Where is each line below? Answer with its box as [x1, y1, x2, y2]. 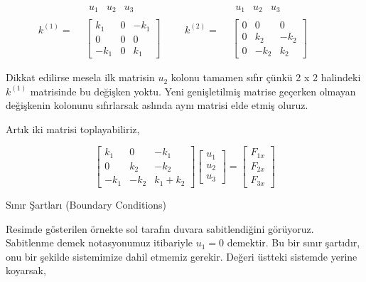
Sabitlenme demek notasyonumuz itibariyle [6, 235, 193, 250]
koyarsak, [6, 263, 46, 278]
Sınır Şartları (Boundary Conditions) [6, 197, 167, 211]
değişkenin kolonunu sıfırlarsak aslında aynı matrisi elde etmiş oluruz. [6, 98, 308, 113]
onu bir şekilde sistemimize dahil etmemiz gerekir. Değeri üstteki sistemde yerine [6, 249, 357, 263]
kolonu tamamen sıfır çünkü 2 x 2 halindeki [171, 70, 361, 85]
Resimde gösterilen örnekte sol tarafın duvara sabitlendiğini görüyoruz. [6, 221, 314, 236]
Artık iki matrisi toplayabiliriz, [6, 121, 140, 136]
